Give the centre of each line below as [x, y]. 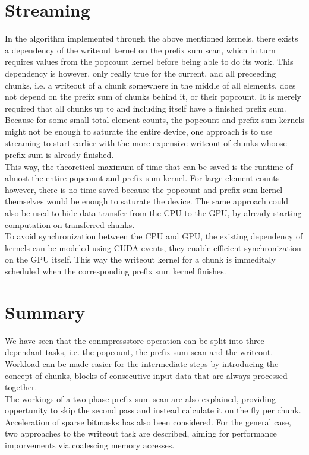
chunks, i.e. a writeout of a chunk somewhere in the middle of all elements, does [150, 85]
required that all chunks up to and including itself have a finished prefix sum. [146, 108]
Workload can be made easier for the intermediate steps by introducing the [142, 363]
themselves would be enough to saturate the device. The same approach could [147, 201]
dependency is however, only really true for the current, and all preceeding [141, 73]
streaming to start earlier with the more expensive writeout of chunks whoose [146, 143]
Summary [45, 312]
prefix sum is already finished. [59, 155]
